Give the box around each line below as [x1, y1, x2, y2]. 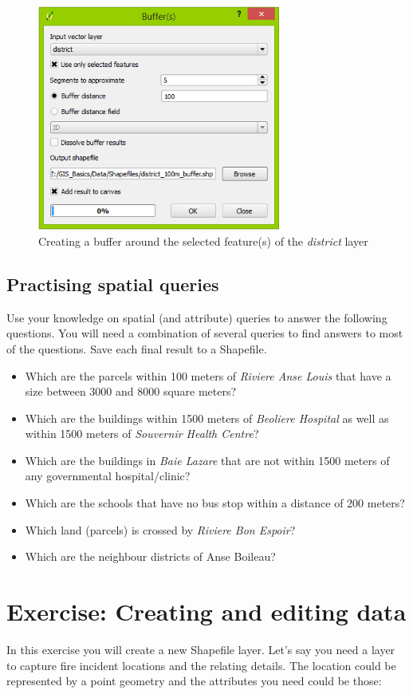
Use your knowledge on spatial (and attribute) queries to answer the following [6, 309, 387, 325]
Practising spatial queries [6, 271, 219, 296]
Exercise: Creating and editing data [6, 595, 407, 628]
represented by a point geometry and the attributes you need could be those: [6, 672, 382, 689]
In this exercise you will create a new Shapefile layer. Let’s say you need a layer [6, 641, 395, 657]
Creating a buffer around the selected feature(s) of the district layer [38, 232, 368, 249]
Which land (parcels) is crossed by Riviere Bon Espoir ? [25, 521, 296, 538]
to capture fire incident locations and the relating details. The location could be [6, 657, 396, 673]
